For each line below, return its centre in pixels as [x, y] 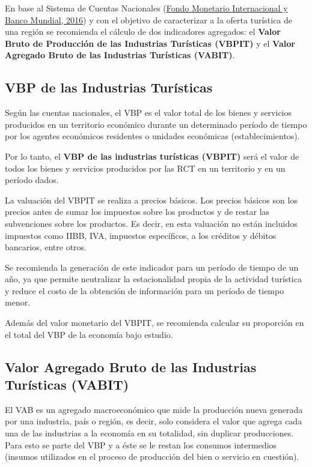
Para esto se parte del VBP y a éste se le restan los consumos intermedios [141, 444]
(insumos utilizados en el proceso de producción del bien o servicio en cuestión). [152, 456]
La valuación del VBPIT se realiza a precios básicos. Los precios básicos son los [151, 200]
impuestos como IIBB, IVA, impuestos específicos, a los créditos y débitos [141, 235]
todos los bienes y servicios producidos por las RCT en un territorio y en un [145, 168]
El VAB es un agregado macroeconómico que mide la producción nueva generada [154, 409]
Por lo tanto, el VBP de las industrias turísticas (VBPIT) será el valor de [152, 156]
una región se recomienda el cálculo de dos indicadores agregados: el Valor [143, 32]
